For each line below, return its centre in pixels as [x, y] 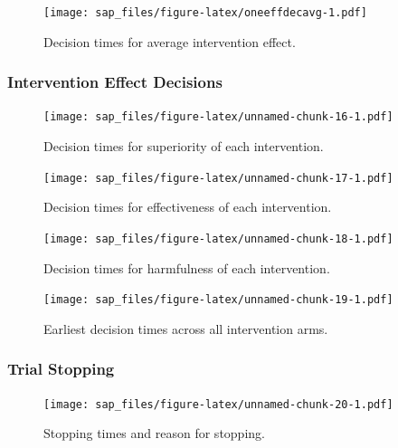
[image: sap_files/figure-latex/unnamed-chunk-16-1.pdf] [218, 117]
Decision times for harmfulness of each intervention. [187, 267]
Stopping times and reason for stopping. [154, 433]
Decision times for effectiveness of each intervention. [188, 207]
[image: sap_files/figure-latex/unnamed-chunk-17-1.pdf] [218, 178]
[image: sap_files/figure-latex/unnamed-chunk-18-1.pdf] [218, 238]
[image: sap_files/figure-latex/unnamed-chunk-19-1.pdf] [218, 300]
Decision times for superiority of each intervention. [184, 146]
